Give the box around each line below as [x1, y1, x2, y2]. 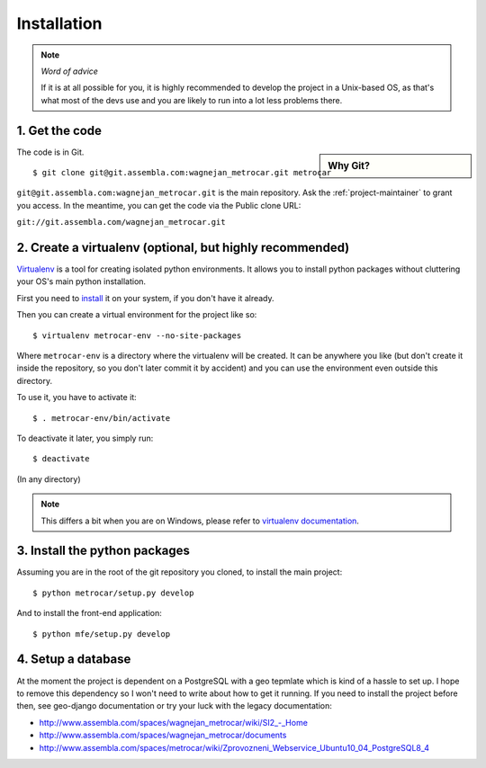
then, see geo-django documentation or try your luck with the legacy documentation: [16, 701, 333, 711]
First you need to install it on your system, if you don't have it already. [16, 292, 274, 303]
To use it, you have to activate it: [16, 392, 137, 403]
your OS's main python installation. [16, 276, 147, 287]
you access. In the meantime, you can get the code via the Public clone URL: [16, 200, 301, 210]
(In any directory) [16, 473, 81, 485]
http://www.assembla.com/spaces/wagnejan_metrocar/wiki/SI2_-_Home [39, 717, 308, 728]
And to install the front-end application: [16, 608, 162, 619]
